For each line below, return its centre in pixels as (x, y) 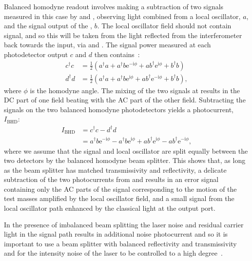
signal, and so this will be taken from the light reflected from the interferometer (123, 35)
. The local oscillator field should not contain (164, 26)
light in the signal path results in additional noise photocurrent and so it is (116, 234)
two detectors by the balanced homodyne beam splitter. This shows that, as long (125, 160)
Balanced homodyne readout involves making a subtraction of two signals (114, 6)
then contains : (117, 54)
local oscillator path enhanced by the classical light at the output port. (110, 208)
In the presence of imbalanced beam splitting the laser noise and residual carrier (124, 224)
